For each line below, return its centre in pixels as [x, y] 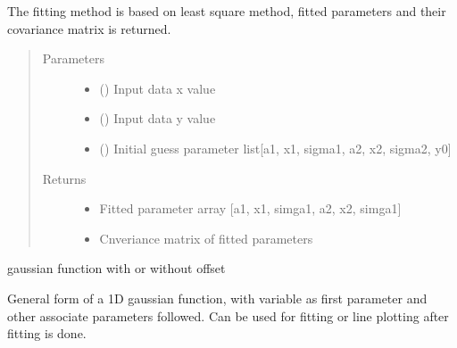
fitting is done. [47, 333]
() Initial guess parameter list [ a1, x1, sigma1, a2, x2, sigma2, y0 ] [275, 148]
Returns [64, 178]
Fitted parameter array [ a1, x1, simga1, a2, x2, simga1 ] [250, 208]
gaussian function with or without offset [116, 268]
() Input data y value [158, 118]
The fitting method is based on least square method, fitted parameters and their [227, 11]
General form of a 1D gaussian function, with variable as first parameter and [217, 298]
